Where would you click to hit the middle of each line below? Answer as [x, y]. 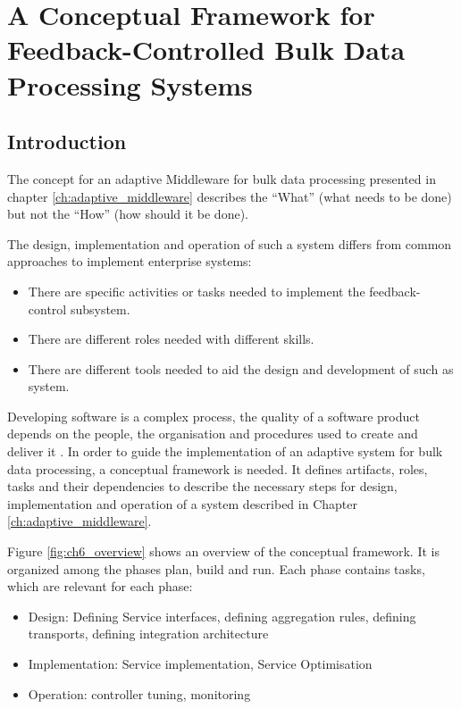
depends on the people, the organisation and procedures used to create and [213, 434]
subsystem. [100, 309]
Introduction [67, 142]
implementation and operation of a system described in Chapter [182, 503]
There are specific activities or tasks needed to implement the [197, 291]
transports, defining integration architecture [148, 634]
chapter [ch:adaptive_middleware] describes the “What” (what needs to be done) [230, 196]
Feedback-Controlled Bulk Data [206, 50]
